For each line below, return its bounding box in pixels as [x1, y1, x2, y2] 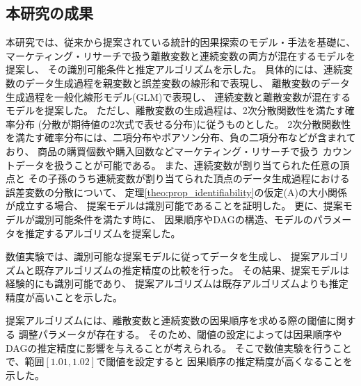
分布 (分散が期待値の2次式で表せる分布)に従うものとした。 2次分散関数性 [15, 116, 351, 131]
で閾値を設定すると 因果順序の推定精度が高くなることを [96, 354, 353, 369]
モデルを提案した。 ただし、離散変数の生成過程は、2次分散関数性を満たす [6, 103, 345, 118]
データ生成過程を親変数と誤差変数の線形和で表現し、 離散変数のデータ [24, 75, 350, 90]
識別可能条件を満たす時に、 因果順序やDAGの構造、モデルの [34, 211, 313, 226]
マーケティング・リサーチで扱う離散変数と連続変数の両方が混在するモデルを [6, 48, 355, 63]
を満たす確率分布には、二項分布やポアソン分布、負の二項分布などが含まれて [6, 130, 356, 145]
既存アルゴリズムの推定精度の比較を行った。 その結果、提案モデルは [34, 262, 350, 277]
